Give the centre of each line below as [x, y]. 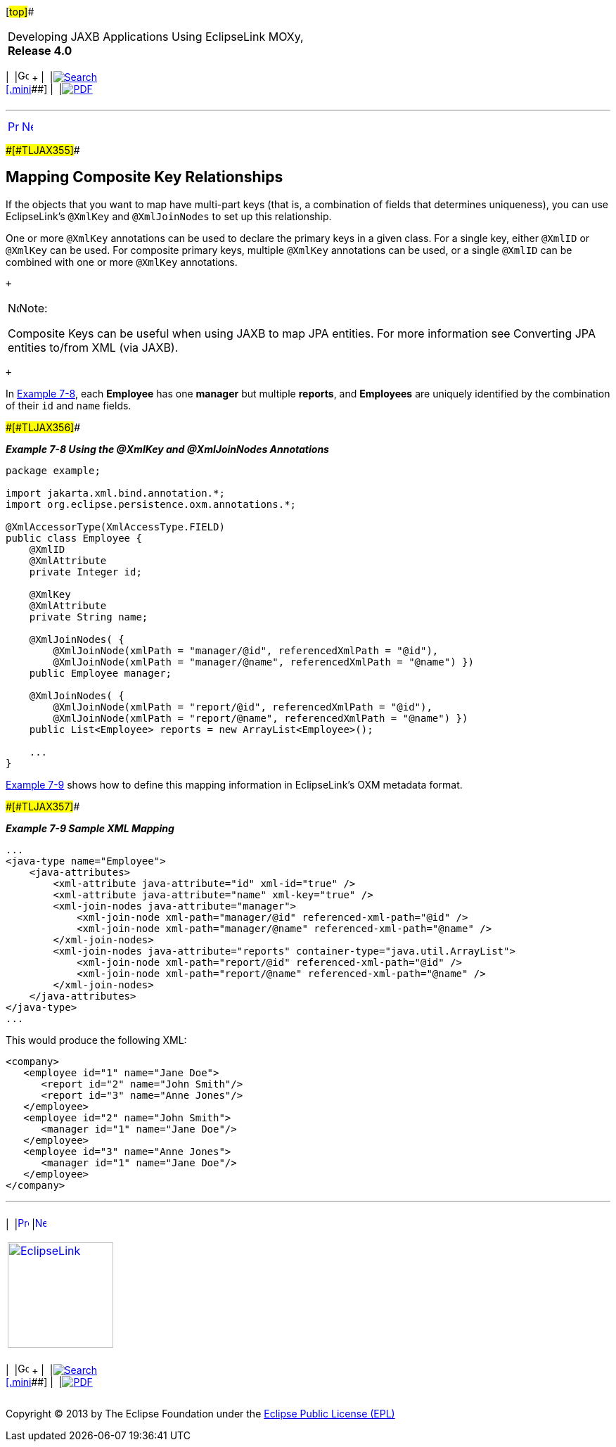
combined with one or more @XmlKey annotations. [122, 262]
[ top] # [20, 12]
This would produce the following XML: [96, 1040]
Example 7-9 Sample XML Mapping [90, 828]
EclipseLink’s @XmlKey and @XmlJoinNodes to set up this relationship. [169, 216]
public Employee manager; [101, 673]
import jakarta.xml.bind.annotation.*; [115, 493]
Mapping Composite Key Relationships [145, 177]
